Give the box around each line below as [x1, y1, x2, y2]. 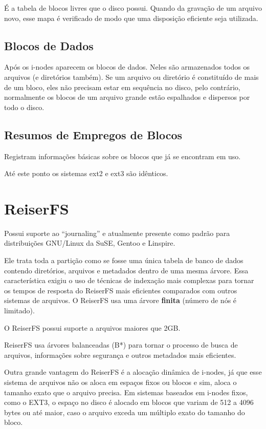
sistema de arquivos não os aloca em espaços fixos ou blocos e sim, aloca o [4, 377, 237, 387]
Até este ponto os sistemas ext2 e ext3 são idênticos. [4, 168, 168, 179]
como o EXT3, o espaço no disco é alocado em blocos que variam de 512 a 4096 [4, 397, 254, 407]
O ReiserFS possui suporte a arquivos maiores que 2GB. [4, 322, 181, 333]
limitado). [4, 305, 35, 316]
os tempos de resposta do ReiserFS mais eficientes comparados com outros [4, 285, 237, 295]
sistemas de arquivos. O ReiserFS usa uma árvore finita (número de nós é [4, 295, 237, 306]
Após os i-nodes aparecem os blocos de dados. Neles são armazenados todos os [4, 61, 250, 72]
